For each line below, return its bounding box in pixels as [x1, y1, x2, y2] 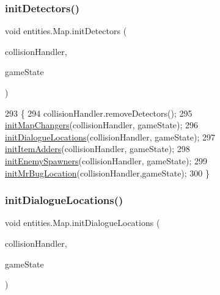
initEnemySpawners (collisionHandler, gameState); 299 [5, 154, 208, 167]
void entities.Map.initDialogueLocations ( [5, 216, 160, 229]
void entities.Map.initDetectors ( [5, 24, 127, 37]
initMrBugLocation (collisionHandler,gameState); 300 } [5, 166, 210, 179]
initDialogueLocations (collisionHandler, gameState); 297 [5, 130, 216, 143]
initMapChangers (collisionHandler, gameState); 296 [5, 118, 199, 131]
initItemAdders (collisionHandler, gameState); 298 [5, 142, 190, 155]
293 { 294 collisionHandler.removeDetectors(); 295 [5, 106, 193, 119]
